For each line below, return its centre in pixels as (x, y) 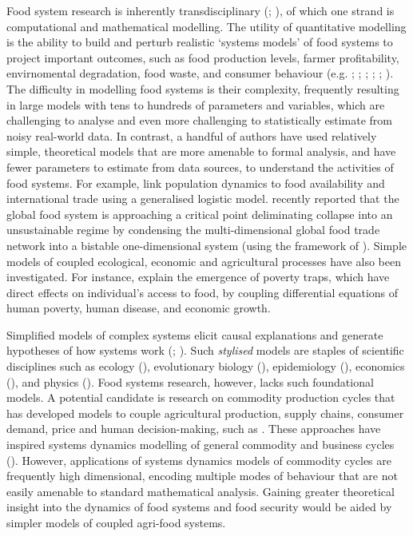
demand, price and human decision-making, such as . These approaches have (194, 429)
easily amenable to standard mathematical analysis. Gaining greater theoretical (201, 491)
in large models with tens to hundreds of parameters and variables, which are (196, 104)
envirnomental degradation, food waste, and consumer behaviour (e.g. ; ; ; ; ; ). (200, 73)
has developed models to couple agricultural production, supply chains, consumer (205, 413)
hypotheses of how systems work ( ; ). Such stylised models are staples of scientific (205, 350)
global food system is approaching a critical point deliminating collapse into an (200, 214)
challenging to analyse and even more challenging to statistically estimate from (199, 120)
